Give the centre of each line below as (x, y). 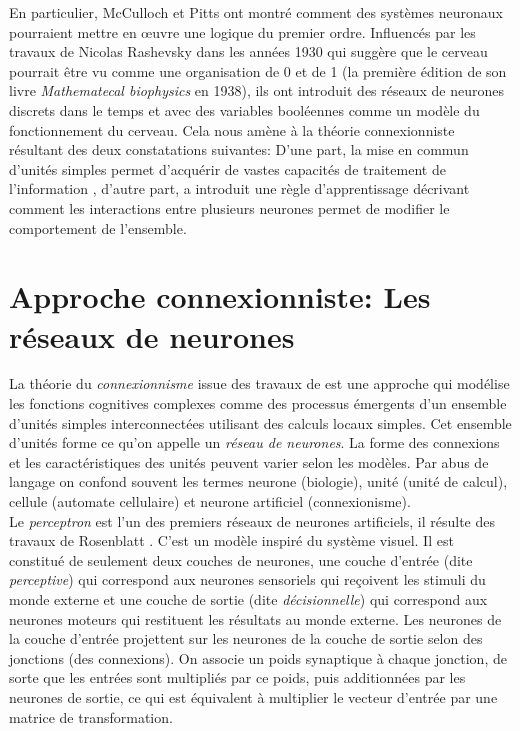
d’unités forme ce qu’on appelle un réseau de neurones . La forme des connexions (254, 442)
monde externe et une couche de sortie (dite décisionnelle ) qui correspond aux (248, 598)
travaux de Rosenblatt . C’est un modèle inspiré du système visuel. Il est (231, 540)
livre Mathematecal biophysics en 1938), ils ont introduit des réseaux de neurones (257, 90)
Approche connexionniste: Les (220, 296)
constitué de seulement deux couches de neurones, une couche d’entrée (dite (241, 559)
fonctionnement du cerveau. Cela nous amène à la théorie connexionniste (232, 129)
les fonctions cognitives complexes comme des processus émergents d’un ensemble (258, 403)
